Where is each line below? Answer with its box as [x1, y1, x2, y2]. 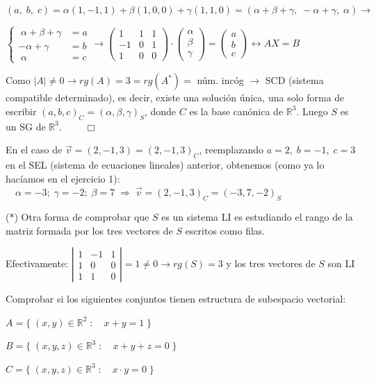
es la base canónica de [189, 103, 284, 118]
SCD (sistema [265, 73, 324, 87]
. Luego [296, 103, 328, 118]
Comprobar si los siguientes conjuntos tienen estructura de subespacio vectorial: [6, 291, 346, 306]
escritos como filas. [185, 223, 265, 237]
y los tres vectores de [226, 256, 316, 271]
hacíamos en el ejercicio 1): [6, 171, 120, 185]
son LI [327, 256, 355, 271]
